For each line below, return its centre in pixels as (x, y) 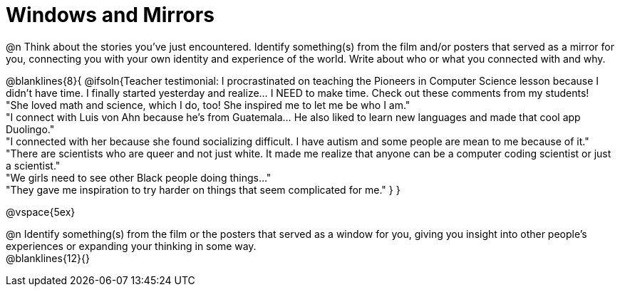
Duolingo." (30, 129)
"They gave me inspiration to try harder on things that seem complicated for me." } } (203, 189)
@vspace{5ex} (41, 212)
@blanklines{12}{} (48, 258)
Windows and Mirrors (110, 15)
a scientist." (33, 165)
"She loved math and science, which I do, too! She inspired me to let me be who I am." (208, 105)
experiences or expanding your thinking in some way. (131, 246)
